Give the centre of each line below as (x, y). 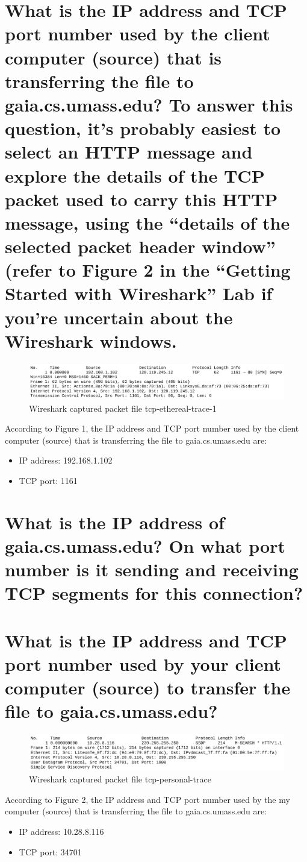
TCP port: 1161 (48, 480)
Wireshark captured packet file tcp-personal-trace (120, 779)
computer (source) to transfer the (148, 687)
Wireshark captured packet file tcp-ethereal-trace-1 (123, 408)
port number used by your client (143, 663)
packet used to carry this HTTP (141, 199)
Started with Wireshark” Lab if (139, 293)
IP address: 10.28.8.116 (61, 831)
